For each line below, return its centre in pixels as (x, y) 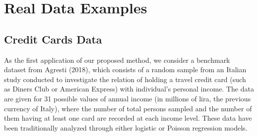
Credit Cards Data (53, 39)
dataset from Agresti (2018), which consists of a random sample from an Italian (125, 69)
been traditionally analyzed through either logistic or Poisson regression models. (126, 127)
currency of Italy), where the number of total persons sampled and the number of (128, 108)
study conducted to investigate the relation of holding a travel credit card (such (125, 79)
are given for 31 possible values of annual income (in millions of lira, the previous (128, 98)
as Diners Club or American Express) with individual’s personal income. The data (129, 89)
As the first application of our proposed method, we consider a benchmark (117, 60)
